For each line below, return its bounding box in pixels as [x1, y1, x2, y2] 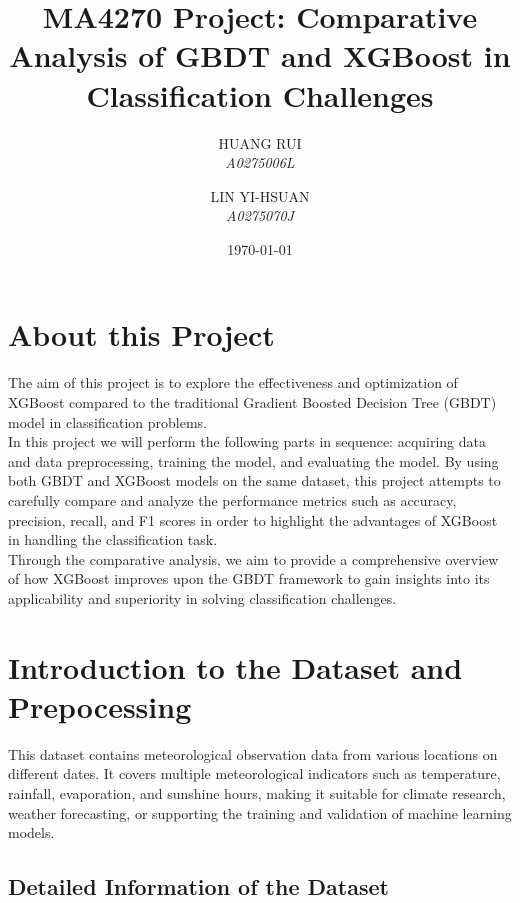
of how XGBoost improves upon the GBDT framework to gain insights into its [8, 568, 490, 589]
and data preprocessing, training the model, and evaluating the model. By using [8, 450, 499, 471]
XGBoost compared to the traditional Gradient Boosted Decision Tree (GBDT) [8, 392, 497, 412]
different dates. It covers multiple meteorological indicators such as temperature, [8, 763, 501, 784]
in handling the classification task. [8, 529, 218, 550]
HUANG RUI [218, 132, 302, 153]
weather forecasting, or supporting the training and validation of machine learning [8, 802, 512, 823]
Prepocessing [8, 685, 192, 726]
